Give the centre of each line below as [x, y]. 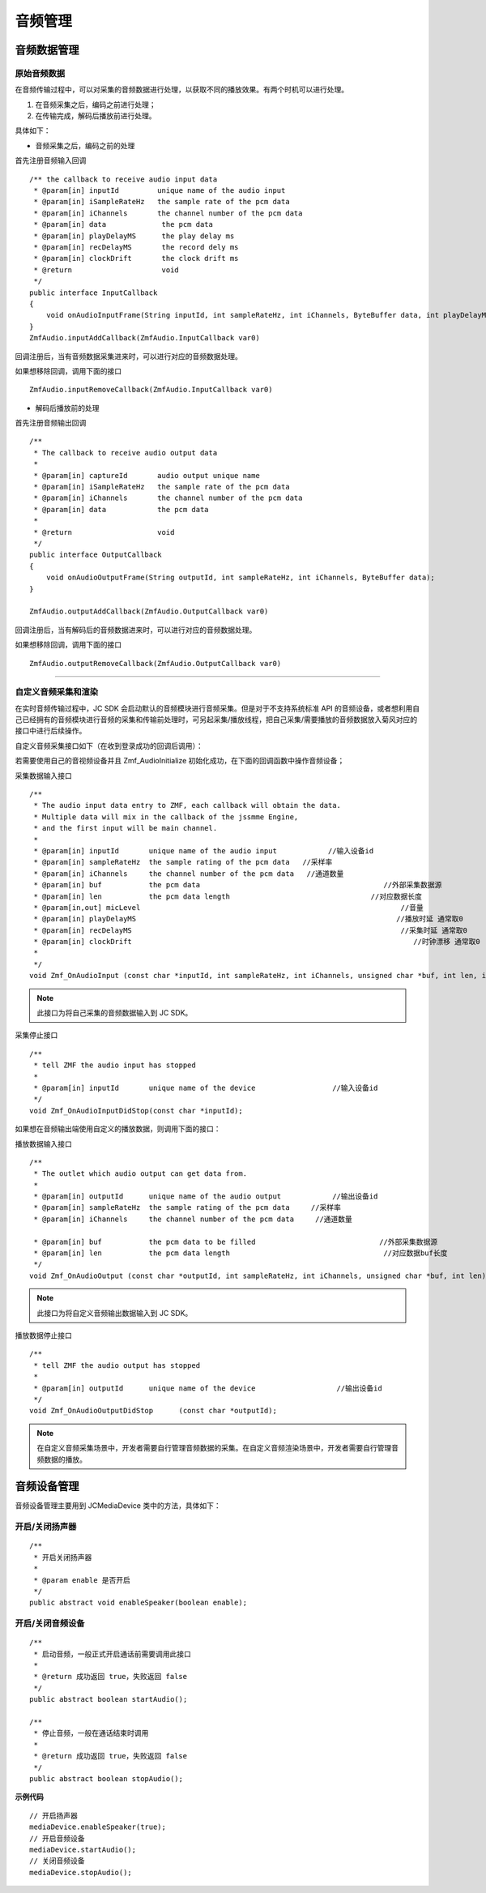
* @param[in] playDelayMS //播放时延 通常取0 [248, 919]
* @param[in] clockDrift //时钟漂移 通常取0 [257, 942]
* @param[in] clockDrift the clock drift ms [136, 259]
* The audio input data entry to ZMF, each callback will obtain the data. [188, 805]
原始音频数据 [40, 73]
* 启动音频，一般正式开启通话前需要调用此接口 [113, 1654]
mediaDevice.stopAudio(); [81, 1872]
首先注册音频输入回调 [51, 160]
